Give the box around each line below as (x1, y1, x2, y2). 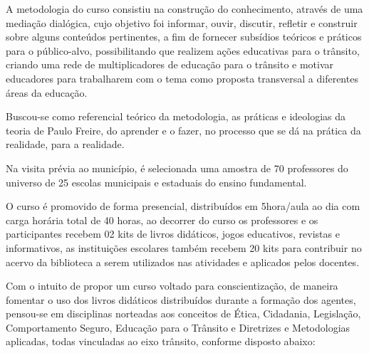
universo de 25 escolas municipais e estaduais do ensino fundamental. (6, 174, 307, 189)
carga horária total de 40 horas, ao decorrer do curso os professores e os (6, 212, 318, 227)
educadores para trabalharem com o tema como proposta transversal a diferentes (6, 70, 358, 85)
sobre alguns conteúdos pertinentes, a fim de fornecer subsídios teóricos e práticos (6, 29, 362, 44)
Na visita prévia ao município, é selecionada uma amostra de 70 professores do (6, 160, 348, 175)
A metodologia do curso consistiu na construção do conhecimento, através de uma (6, 1, 363, 16)
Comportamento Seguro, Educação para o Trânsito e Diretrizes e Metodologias (6, 320, 350, 334)
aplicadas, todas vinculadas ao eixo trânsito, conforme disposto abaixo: (6, 334, 316, 349)
